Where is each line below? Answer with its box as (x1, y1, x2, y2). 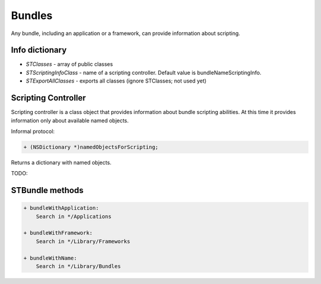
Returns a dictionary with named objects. (11, 159, 112, 166)
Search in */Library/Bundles (36, 263, 121, 270)
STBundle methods (11, 185, 84, 195)
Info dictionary (11, 45, 67, 55)
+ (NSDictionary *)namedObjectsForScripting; (23, 143, 159, 150)
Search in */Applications (36, 213, 112, 220)
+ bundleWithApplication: (23, 205, 99, 212)
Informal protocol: (11, 128, 55, 135)
